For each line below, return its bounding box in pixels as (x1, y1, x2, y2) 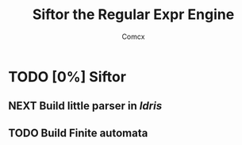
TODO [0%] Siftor (8, 67, 127, 86)
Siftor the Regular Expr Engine (32, 6, 235, 24)
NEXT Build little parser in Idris (8, 99, 163, 113)
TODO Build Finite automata (8, 126, 148, 139)
